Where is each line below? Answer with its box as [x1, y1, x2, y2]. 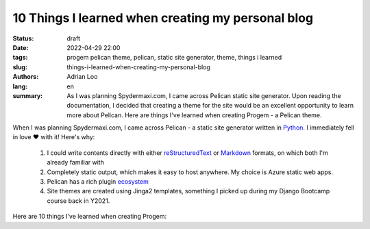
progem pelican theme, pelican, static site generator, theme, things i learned [66, 53, 282, 62]
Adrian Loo [66, 73, 98, 81]
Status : [12, 34, 34, 43]
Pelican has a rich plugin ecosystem [47, 178, 149, 186]
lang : [12, 82, 28, 91]
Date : [12, 43, 29, 51]
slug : [12, 62, 27, 71]
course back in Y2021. [47, 196, 110, 205]
